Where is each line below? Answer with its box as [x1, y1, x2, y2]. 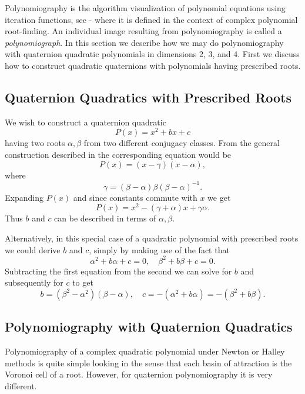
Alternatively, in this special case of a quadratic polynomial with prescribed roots [5, 231, 299, 244]
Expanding [5, 191, 43, 203]
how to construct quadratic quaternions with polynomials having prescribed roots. [5, 59, 301, 71]
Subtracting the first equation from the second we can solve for [5, 264, 232, 277]
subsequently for [5, 276, 63, 289]
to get [72, 276, 93, 289]
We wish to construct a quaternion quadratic [5, 115, 166, 128]
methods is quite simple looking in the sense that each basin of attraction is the [5, 356, 292, 369]
